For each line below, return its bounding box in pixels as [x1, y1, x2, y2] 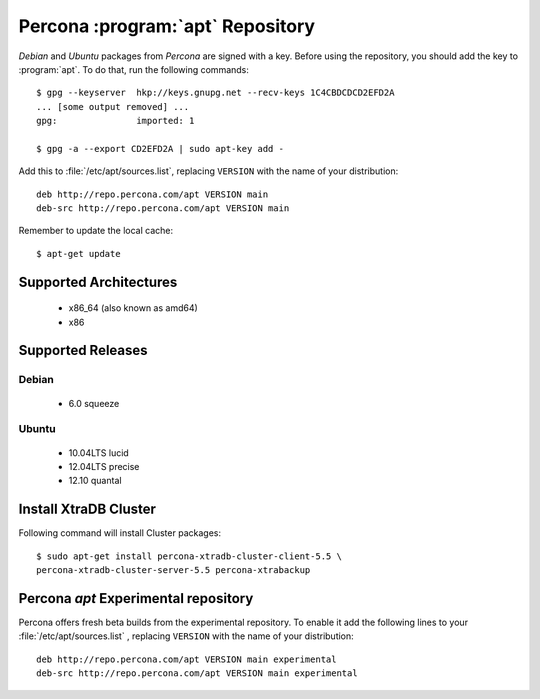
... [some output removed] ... [36, 101, 190, 112]
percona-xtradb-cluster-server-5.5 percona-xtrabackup [36, 565, 311, 576]
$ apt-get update [36, 248, 121, 259]
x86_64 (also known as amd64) [68, 302, 199, 314]
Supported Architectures [18, 273, 178, 290]
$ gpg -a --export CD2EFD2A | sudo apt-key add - [36, 143, 285, 154]
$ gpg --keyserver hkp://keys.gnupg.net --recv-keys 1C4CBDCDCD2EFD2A [36, 87, 395, 99]
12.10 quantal [68, 475, 122, 487]
